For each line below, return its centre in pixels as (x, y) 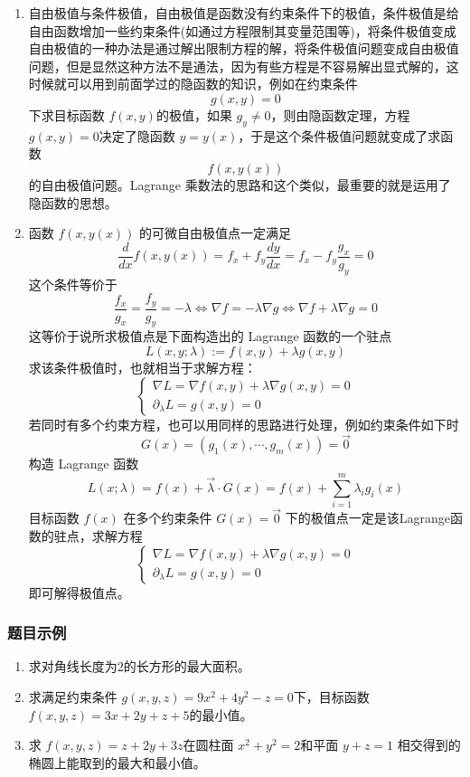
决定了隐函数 (137, 135)
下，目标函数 (331, 696)
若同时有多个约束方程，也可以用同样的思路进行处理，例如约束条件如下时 (244, 424)
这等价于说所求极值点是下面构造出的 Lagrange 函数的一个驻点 (210, 336)
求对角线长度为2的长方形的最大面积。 (139, 666)
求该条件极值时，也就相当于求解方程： (142, 368)
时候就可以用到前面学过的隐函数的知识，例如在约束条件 (193, 84)
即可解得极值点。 (79, 592)
